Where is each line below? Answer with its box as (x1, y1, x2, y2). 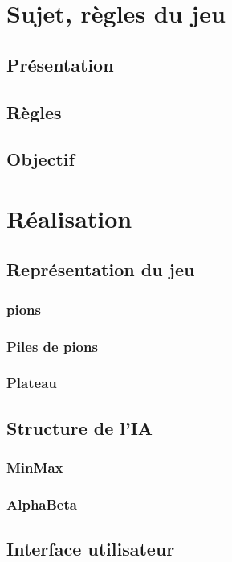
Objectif (6, 147, 75, 171)
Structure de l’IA (6, 415, 153, 440)
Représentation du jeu (6, 257, 195, 282)
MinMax (6, 457, 63, 477)
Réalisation (6, 201, 132, 234)
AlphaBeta (6, 494, 77, 514)
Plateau (6, 373, 57, 393)
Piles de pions (6, 336, 98, 356)
